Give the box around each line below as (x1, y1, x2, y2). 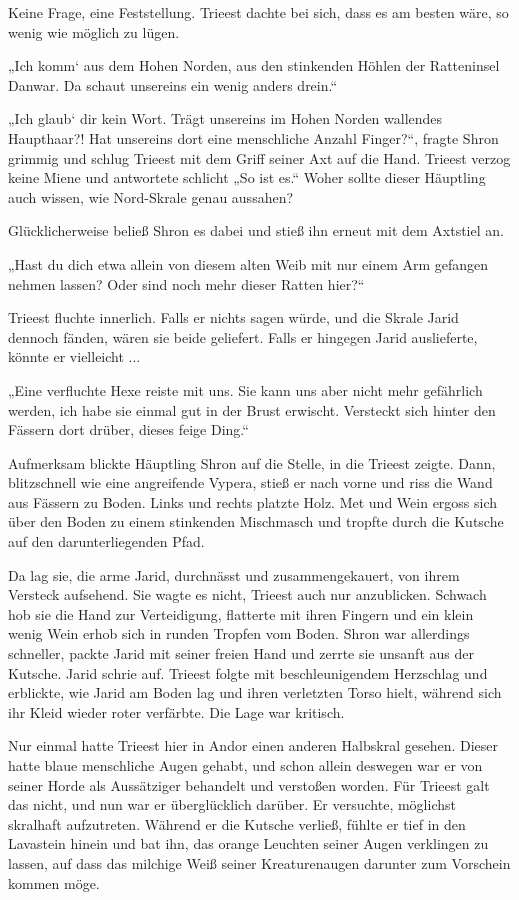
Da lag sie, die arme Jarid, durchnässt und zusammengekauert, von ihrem (8, 564, 460, 585)
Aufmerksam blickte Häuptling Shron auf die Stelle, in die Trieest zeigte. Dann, (8, 452, 496, 473)
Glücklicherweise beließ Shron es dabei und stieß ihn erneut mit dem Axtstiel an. (8, 220, 504, 241)
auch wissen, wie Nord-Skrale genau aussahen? (8, 186, 294, 207)
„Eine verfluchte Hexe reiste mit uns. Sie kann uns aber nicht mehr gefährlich (8, 379, 483, 400)
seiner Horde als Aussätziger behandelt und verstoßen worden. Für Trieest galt (8, 774, 490, 795)
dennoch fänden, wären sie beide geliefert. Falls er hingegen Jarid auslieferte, (8, 326, 478, 347)
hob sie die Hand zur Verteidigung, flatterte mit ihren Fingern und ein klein (8, 603, 474, 624)
